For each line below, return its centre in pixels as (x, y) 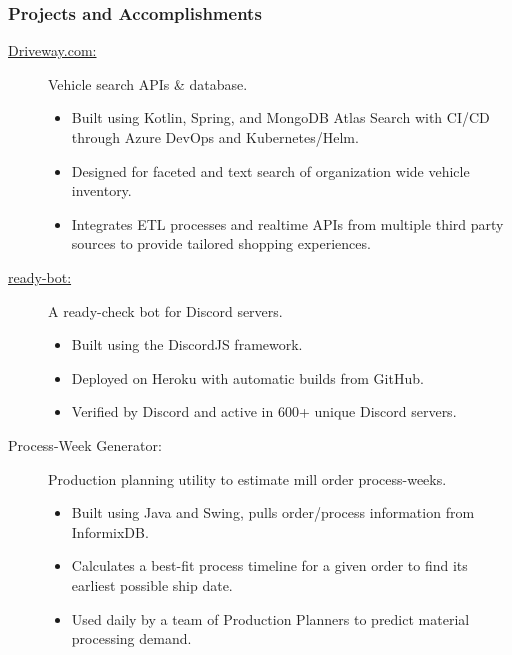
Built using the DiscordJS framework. (187, 344)
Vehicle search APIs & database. (148, 83)
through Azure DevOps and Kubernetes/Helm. (215, 137)
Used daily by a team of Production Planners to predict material (270, 618)
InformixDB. (110, 531)
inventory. (101, 190)
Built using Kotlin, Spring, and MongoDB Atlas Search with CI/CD (280, 117)
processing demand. (131, 638)
